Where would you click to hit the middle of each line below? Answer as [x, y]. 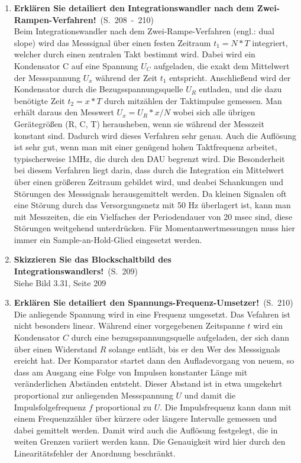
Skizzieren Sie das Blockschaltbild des [93, 259]
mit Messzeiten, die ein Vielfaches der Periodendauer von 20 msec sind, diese [153, 216]
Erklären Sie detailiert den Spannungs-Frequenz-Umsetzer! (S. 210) [153, 302]
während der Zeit [127, 77]
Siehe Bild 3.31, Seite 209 [60, 282]
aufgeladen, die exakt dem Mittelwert [222, 65]
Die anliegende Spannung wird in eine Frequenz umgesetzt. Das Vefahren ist [152, 314]
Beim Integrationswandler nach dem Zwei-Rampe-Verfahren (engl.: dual [144, 31]
